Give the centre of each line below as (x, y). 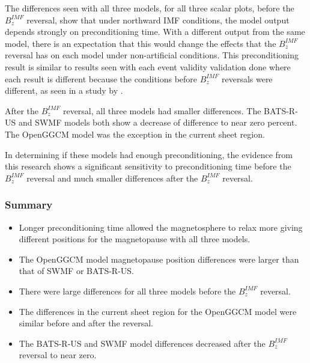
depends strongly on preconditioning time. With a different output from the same (155, 32)
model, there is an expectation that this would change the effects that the (141, 43)
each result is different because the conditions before (101, 78)
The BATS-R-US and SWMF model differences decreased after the (142, 343)
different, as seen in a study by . (64, 90)
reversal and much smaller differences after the (112, 178)
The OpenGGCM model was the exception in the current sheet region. (135, 134)
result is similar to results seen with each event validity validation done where (148, 66)
